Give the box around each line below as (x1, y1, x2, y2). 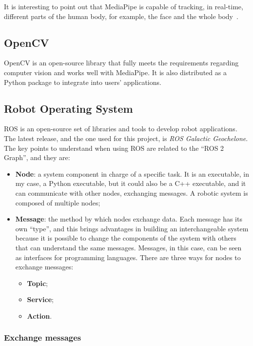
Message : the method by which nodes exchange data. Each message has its (15, 214, 242, 224)
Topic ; (27, 278, 48, 288)
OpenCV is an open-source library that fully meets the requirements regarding (4, 58, 239, 68)
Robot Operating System (4, 101, 133, 116)
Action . (27, 310, 52, 321)
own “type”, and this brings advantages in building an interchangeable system (15, 223, 249, 233)
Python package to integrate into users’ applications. (4, 77, 161, 87)
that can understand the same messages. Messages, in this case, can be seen (15, 242, 242, 252)
